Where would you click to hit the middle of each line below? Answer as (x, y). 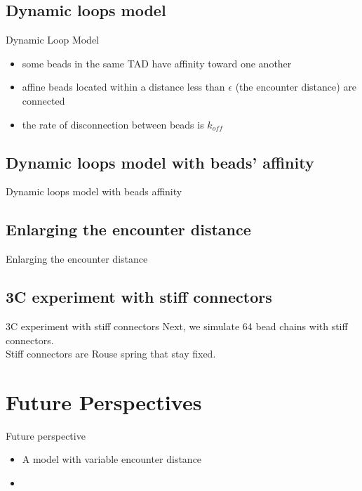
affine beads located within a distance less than (123, 87)
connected (43, 100)
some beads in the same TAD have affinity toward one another (157, 63)
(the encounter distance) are (296, 87)
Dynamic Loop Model (53, 40)
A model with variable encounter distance (112, 459)
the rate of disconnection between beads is (113, 124)
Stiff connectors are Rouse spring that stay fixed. (111, 354)
